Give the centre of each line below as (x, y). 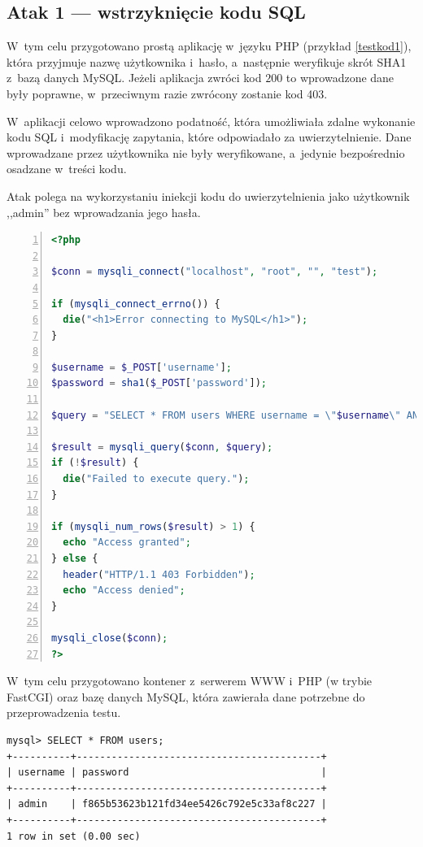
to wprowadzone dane (340, 78)
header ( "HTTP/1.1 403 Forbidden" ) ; (159, 574)
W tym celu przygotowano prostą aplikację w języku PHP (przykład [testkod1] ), (209, 46)
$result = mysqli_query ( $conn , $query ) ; (162, 447)
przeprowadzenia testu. (64, 712)
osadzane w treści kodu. (67, 169)
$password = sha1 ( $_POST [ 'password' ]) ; (159, 383)
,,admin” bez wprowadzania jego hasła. (104, 212)
